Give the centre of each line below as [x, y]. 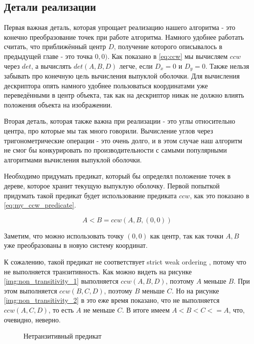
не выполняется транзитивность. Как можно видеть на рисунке [98, 271]
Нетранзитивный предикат [63, 336]
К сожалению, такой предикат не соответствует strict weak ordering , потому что [125, 261]
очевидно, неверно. [32, 319]
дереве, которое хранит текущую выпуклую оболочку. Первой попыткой [112, 185]
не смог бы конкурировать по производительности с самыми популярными [115, 150]
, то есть [61, 309]
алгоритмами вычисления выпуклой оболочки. [73, 159]
